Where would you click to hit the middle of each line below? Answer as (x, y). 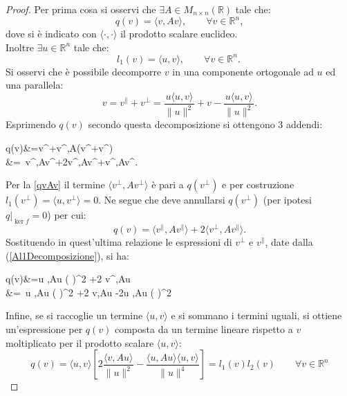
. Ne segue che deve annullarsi (162, 200)
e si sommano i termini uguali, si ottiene (256, 315)
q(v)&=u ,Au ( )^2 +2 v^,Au (68, 279)
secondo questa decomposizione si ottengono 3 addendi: (205, 124)
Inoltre (20, 47)
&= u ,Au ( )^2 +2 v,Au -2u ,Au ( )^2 (88, 292)
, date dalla (289, 242)
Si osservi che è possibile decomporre (84, 71)
